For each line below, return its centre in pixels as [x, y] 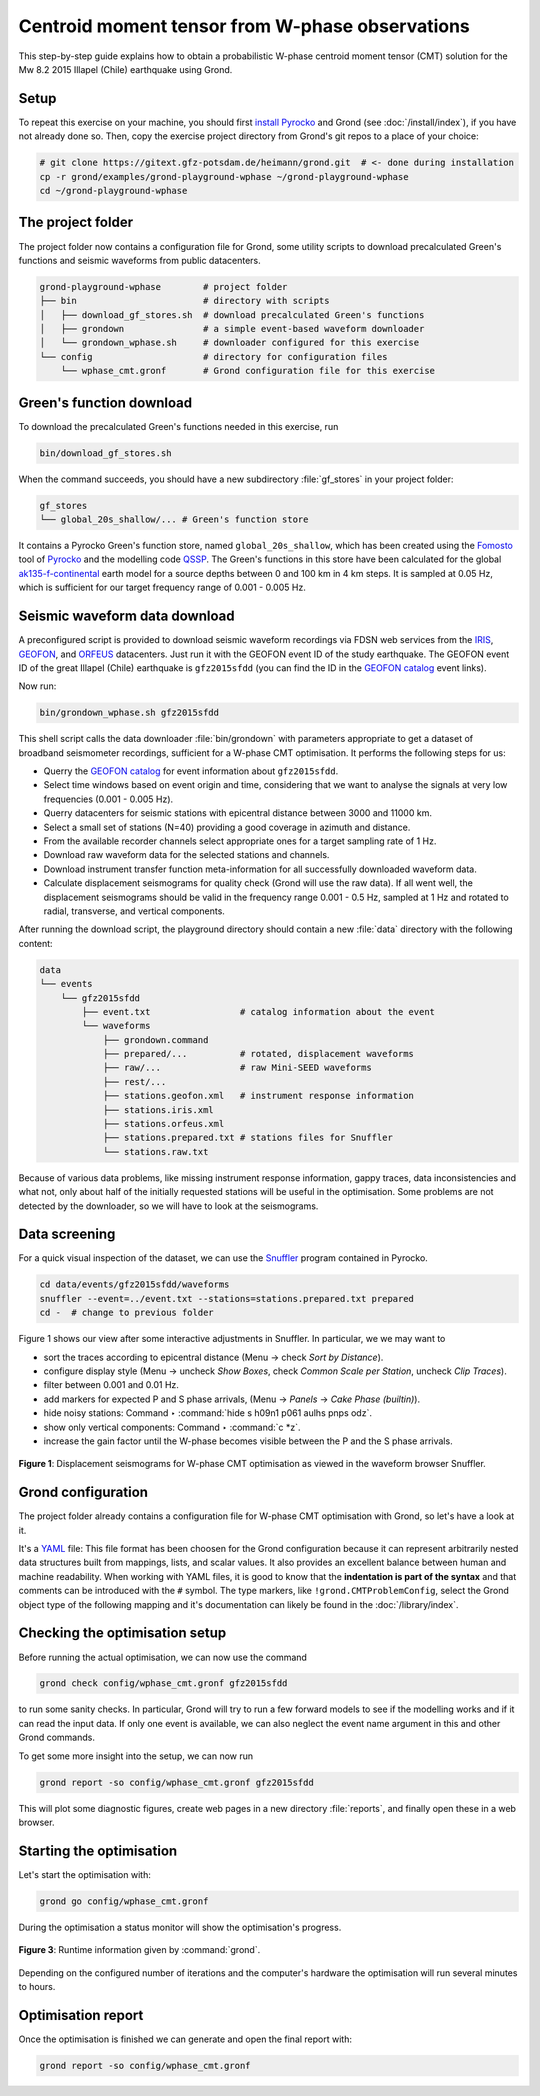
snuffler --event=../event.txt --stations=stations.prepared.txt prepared [227, 1298]
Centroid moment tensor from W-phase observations [244, 26]
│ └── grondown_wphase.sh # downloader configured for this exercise [229, 343]
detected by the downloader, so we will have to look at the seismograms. [168, 1206]
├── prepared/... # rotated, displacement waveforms [258, 1054]
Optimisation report [81, 2015]
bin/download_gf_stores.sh [105, 453]
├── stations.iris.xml [158, 1109]
